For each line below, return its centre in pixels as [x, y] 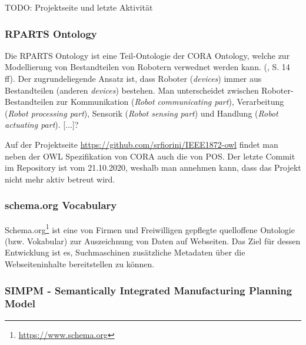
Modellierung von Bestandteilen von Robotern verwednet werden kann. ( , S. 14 [147, 67]
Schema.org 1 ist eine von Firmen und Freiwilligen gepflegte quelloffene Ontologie [150, 228]
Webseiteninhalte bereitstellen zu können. [80, 264]
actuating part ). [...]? [42, 125]
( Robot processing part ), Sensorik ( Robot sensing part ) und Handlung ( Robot [142, 113]
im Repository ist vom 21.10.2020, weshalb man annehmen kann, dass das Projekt [153, 167]
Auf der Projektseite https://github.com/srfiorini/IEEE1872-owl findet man [142, 144]
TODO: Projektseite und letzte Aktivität [79, 7]
